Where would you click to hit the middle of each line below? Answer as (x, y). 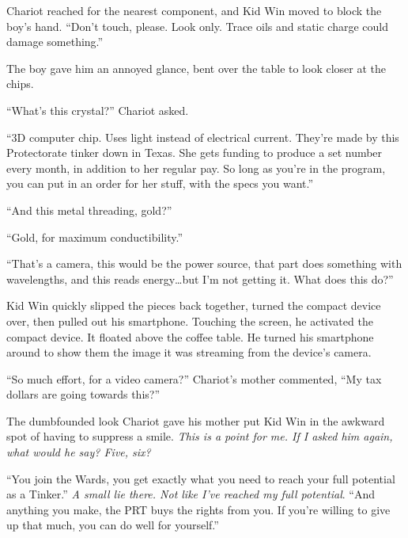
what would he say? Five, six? (79, 452)
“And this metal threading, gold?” (89, 210)
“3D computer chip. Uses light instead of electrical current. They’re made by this (203, 137)
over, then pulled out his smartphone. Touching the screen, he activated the (190, 321)
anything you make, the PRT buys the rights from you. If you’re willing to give (198, 509)
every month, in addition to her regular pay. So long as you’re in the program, (196, 168)
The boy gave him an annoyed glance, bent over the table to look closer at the (196, 68)
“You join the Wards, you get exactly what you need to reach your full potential (201, 478)
